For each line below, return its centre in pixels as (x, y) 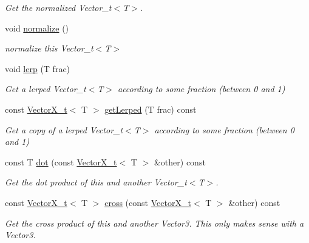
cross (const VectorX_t (148, 202)
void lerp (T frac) (38, 68)
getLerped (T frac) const (151, 109)
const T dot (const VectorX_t (61, 161)
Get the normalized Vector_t (58, 7)
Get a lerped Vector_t (46, 89)
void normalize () (37, 28)
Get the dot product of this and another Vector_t (96, 182)
